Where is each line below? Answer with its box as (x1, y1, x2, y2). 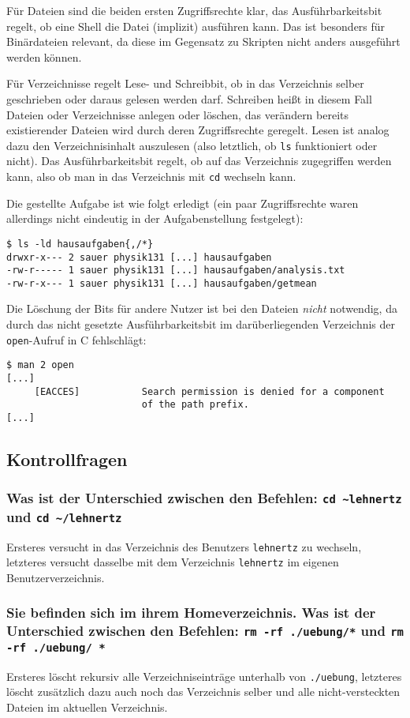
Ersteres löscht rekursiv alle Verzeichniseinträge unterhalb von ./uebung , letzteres (6, 667, 402, 684)
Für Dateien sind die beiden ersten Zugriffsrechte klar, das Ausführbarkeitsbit (6, 2, 382, 18)
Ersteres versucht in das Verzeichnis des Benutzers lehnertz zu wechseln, (6, 538, 362, 554)
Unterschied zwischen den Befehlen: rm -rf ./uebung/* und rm (6, 621, 404, 641)
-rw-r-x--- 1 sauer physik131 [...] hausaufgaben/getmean (6, 277, 317, 289)
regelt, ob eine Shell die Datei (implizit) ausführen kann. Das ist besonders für (6, 17, 386, 34)
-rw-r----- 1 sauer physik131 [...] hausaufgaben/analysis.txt (6, 265, 345, 276)
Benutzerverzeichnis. (6, 569, 105, 585)
